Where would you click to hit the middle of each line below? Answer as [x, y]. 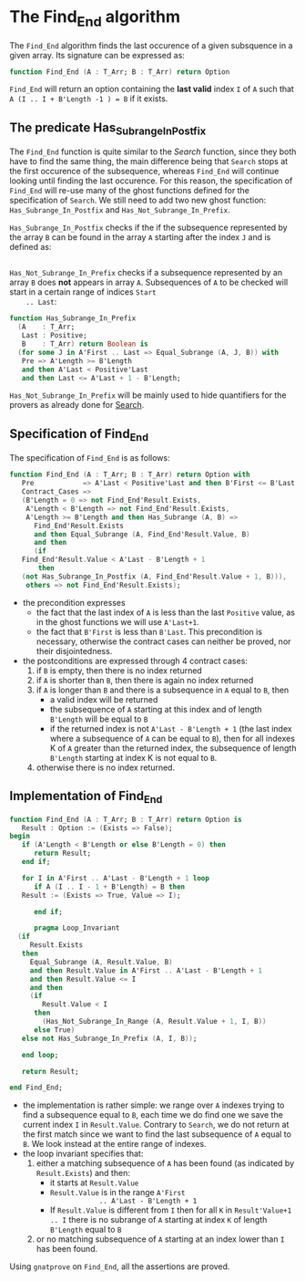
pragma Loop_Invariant [76, 928]
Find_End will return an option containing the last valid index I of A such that [152, 89]
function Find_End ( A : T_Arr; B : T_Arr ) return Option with [130, 475]
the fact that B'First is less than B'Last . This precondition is [149, 631]
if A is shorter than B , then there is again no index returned [145, 680]
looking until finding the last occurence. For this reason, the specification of [151, 181]
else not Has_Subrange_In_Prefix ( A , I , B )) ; [109, 1038]
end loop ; [40, 1055]
